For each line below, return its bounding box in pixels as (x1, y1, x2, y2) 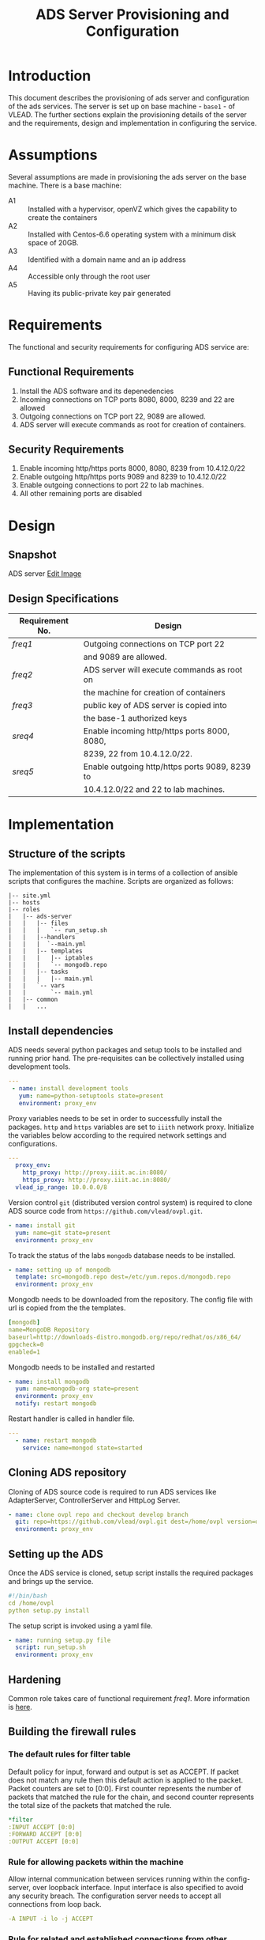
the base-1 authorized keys (83, 713, 188, 724)
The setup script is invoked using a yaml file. (8, 1620, 153, 1631)
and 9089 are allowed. (83, 651, 167, 662)
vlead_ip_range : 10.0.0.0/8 (15, 1184, 108, 1192)
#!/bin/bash (8, 1592, 47, 1600)
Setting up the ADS (8, 1547, 104, 1560)
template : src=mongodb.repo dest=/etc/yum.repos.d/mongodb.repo (15, 1273, 231, 1281)
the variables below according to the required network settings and (8, 1130, 227, 1140)
